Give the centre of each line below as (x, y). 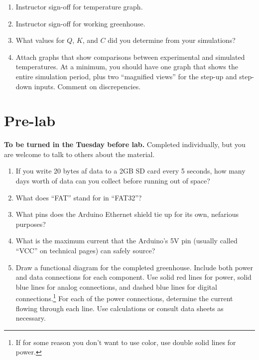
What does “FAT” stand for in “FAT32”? (79, 197)
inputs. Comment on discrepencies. (87, 86)
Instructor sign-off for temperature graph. (79, 6)
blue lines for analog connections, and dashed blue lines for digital (116, 286)
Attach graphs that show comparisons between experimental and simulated (130, 57)
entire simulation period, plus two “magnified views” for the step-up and (126, 76)
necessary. (31, 318)
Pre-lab (30, 120)
